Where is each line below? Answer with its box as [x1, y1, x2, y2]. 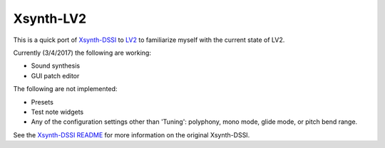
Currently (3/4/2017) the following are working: [13, 48, 151, 57]
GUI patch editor [31, 71, 80, 80]
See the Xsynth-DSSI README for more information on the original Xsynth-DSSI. [13, 130, 250, 139]
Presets [31, 97, 53, 106]
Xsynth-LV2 [13, 11, 87, 26]
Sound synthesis [31, 61, 81, 70]
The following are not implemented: [13, 85, 118, 93]
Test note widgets [31, 107, 84, 116]
